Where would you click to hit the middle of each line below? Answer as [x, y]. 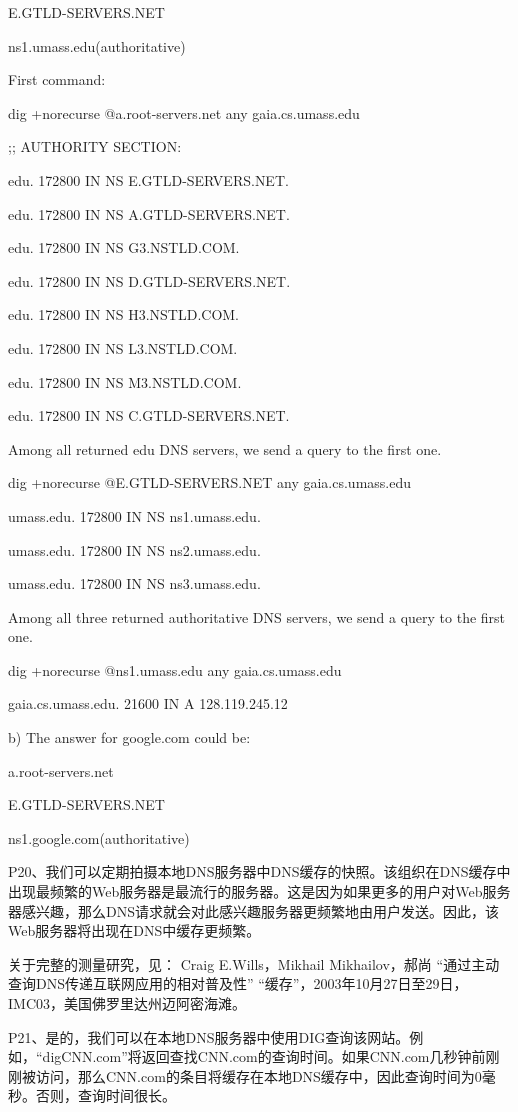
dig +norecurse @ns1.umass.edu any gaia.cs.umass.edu [175, 669]
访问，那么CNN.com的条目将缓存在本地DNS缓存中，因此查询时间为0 [258, 1075]
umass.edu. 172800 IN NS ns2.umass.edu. [134, 549]
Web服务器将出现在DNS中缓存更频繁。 [134, 930]
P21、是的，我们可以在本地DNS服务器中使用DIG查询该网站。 [209, 1036]
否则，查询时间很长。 [105, 1095]
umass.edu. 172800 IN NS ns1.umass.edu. [134, 515]
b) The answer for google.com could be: [129, 737]
